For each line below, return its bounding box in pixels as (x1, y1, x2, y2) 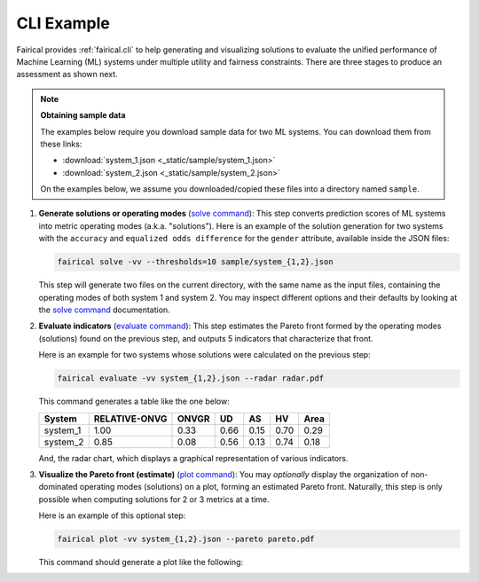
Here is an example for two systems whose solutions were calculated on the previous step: (38, 350, 372, 360)
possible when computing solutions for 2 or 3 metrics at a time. (38, 493, 270, 505)
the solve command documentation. (38, 304, 170, 315)
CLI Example (16, 13, 110, 33)
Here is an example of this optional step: (38, 510, 186, 521)
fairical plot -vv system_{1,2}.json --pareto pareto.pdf (57, 534, 315, 545)
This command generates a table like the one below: (38, 396, 230, 407)
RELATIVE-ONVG (93, 413, 168, 425)
